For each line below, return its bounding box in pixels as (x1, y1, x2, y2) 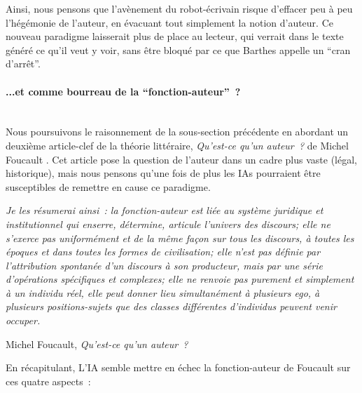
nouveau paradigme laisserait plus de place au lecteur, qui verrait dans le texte (6, 29, 344, 44)
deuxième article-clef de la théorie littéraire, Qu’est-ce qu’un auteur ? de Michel (6, 138, 349, 152)
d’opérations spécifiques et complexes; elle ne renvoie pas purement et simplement (6, 272, 354, 286)
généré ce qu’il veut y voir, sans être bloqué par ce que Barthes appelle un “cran (6, 42, 351, 57)
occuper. (6, 313, 41, 328)
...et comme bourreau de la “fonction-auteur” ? (6, 84, 241, 98)
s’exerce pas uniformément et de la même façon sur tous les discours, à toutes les (6, 230, 354, 245)
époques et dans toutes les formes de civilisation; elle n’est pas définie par (6, 244, 321, 259)
